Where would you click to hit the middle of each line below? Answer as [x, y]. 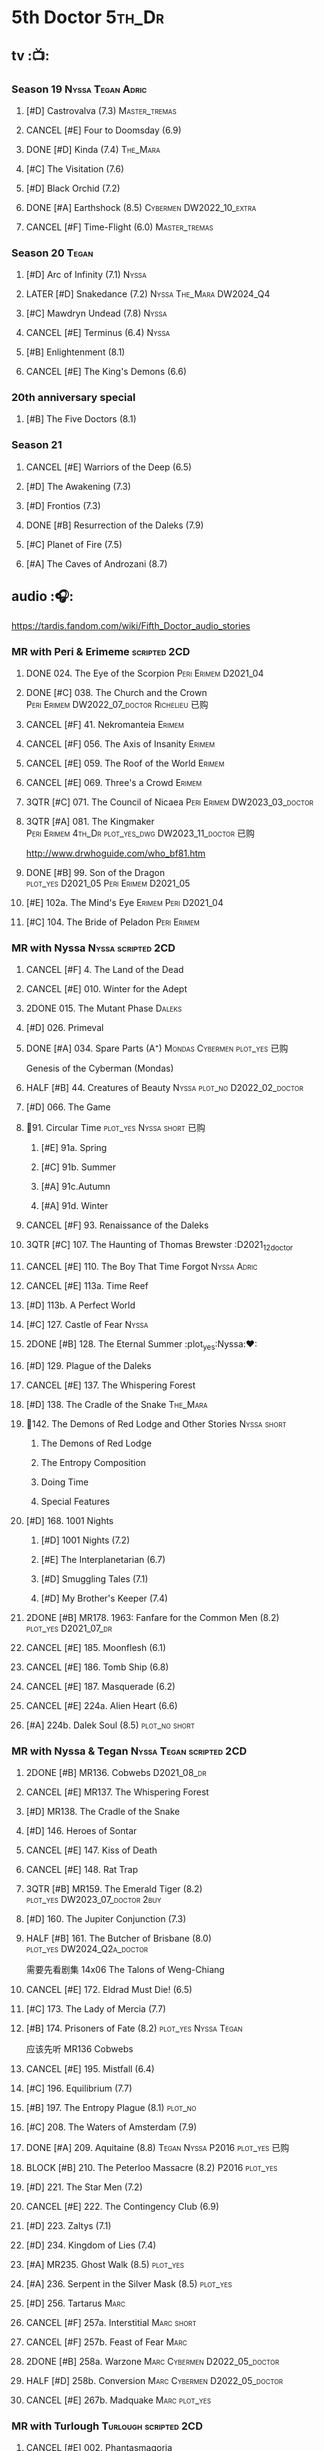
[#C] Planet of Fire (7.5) [74, 544]
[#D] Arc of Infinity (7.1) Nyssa [86, 275]
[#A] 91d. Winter [74, 1206]
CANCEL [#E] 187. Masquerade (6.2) [100, 1686]
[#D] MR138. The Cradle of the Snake [103, 1812]
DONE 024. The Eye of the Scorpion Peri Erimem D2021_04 [144, 673]
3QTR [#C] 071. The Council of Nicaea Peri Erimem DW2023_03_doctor [169, 802]
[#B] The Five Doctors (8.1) [81, 419]
